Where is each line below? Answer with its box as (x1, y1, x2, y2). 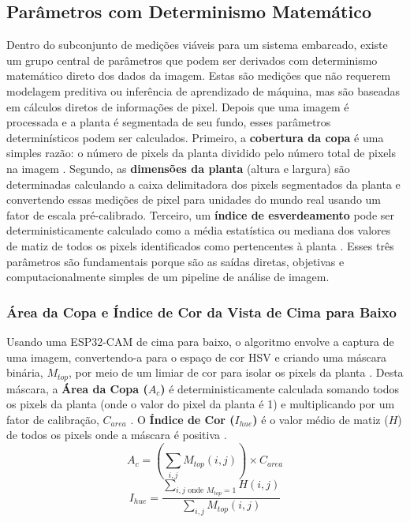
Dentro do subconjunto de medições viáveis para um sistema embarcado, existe (6, 36, 388, 53)
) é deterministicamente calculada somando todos (160, 380, 400, 396)
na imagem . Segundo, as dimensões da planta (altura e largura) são (6, 160, 350, 176)
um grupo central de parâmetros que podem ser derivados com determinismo (6, 51, 378, 68)
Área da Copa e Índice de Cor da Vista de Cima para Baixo (6, 302, 397, 321)
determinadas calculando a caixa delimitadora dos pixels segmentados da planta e (6, 175, 401, 192)
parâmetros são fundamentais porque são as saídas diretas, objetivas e (6, 253, 345, 269)
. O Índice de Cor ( (130, 411, 235, 427)
